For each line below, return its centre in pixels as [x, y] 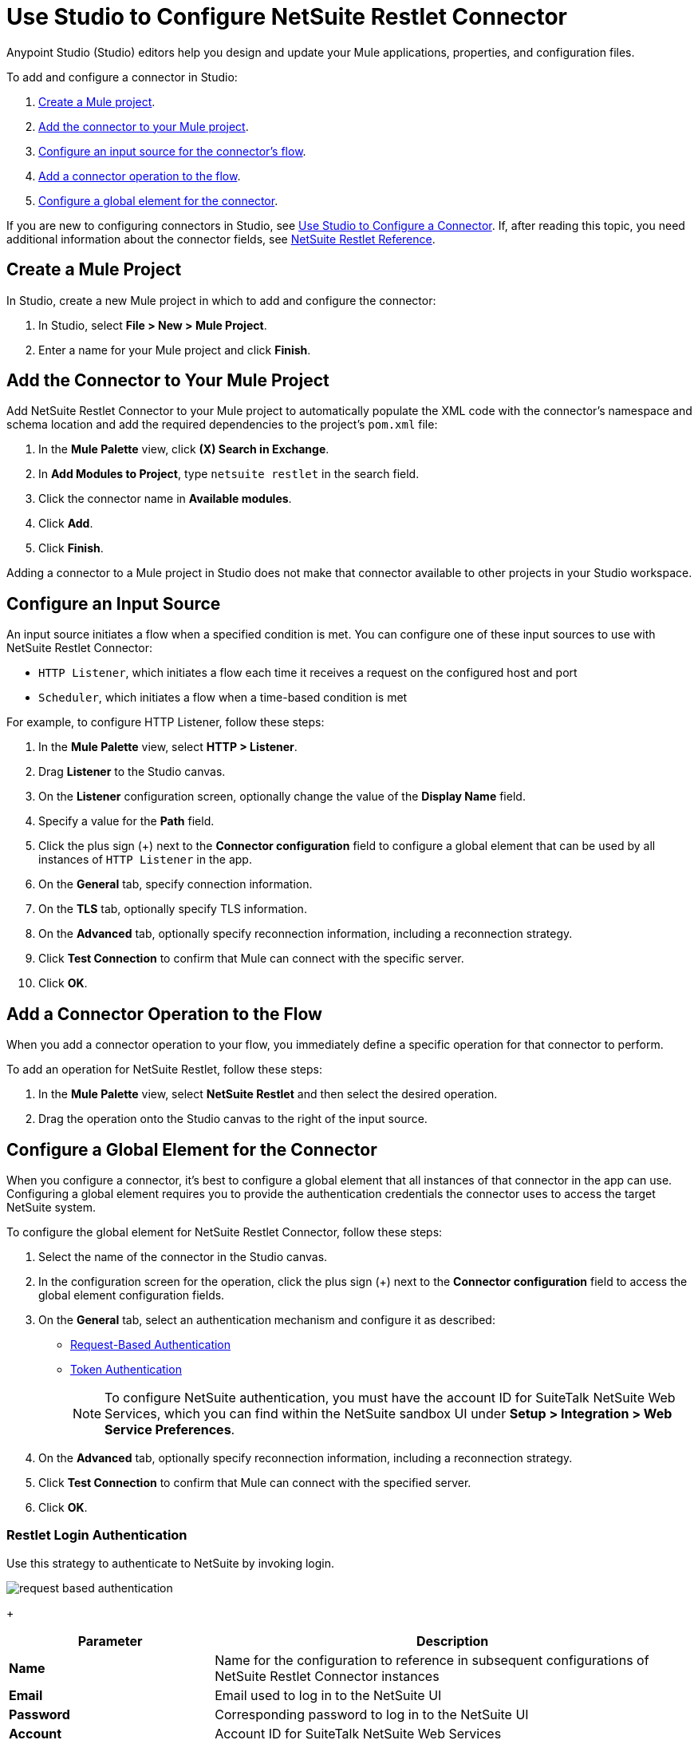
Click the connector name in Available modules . [165, 499]
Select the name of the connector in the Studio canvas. [183, 1256]
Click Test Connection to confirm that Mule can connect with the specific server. [251, 959]
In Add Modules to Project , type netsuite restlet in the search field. [229, 474]
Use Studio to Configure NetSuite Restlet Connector [287, 17]
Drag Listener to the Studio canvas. [132, 772]
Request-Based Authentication [151, 1344]
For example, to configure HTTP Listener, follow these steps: [166, 722]
